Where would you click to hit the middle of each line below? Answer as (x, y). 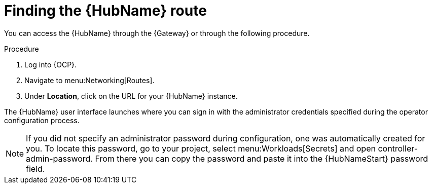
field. (35, 168)
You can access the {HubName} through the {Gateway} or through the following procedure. (157, 33)
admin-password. (59, 158)
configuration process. (42, 120)
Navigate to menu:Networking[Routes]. (89, 80)
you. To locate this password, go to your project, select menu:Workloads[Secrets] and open (201, 148)
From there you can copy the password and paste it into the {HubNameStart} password (262, 158)
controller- (398, 148)
